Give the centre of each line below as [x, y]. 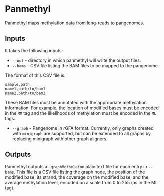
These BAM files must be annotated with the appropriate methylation [76, 102]
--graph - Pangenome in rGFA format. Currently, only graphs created [83, 128]
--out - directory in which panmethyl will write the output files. [77, 60]
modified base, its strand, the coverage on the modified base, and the [77, 177]
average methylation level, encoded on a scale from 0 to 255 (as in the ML [82, 182]
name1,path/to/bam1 [25, 89]
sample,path [17, 84]
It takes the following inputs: [34, 50]
